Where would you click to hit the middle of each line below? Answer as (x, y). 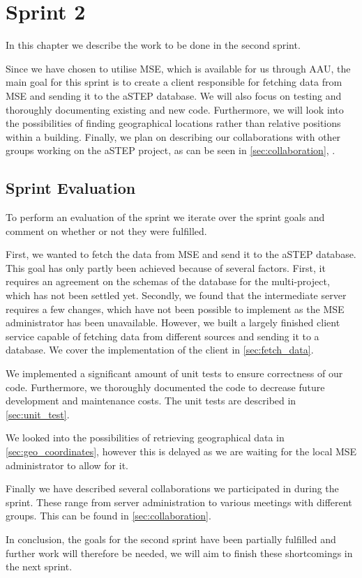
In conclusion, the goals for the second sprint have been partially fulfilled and (171, 539)
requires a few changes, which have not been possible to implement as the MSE (175, 309)
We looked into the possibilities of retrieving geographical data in (145, 438)
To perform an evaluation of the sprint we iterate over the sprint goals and (165, 217)
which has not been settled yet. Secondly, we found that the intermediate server (176, 295)
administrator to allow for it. (67, 465)
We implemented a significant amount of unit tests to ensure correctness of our (174, 373)
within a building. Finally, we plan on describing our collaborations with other (173, 136)
